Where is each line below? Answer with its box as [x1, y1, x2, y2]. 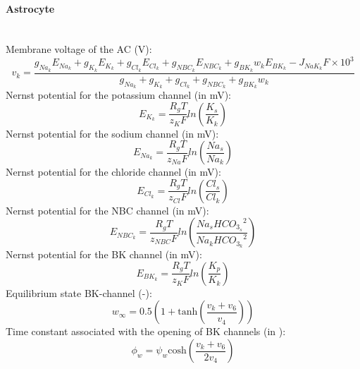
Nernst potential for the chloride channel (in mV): [6, 164, 221, 179]
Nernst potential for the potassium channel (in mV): [6, 87, 231, 102]
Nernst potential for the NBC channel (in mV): [6, 202, 209, 217]
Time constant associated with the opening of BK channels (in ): [6, 324, 286, 339]
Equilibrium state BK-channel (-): [6, 285, 152, 300]
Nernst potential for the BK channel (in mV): [6, 247, 202, 262]
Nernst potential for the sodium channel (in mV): [6, 126, 219, 140]
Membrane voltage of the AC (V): [6, 42, 152, 56]
